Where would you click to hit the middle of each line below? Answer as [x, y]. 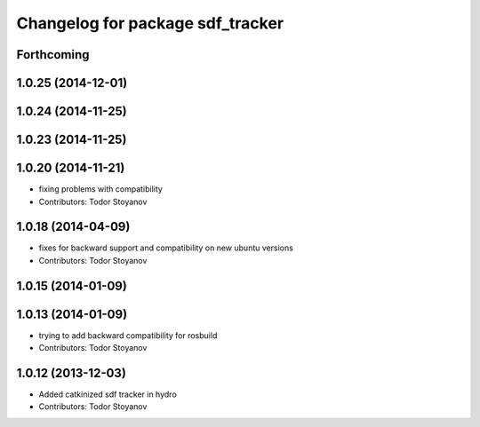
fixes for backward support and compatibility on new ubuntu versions [166, 248]
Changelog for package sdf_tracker [150, 23]
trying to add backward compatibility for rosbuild [128, 335]
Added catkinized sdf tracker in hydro [108, 394]
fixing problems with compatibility [101, 189]
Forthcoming [53, 55]
